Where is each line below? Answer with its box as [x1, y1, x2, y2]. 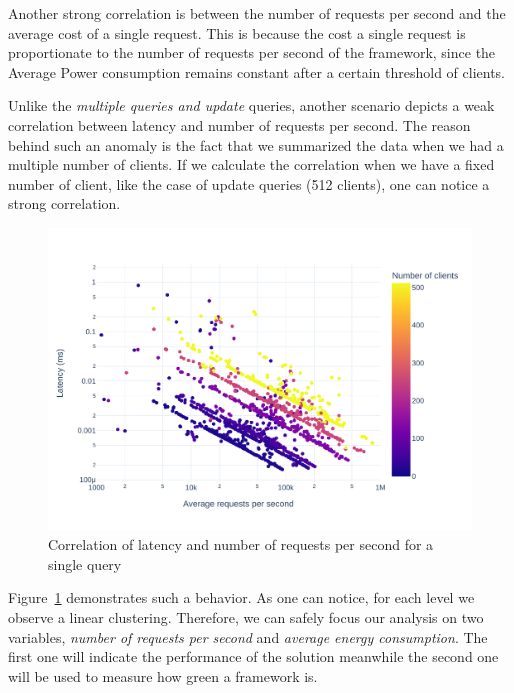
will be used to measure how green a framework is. [8, 665, 318, 686]
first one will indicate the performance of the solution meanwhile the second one [8, 646, 499, 667]
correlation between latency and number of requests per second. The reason [8, 114, 471, 135]
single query [48, 553, 122, 574]
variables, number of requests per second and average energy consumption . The [8, 626, 488, 647]
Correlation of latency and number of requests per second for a [48, 534, 434, 555]
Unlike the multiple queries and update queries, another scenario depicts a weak [8, 95, 495, 116]
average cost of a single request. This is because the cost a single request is [8, 22, 466, 43]
